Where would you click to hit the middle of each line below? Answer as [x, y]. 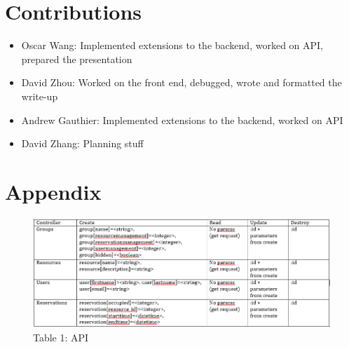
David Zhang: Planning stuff [82, 143]
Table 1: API [61, 338]
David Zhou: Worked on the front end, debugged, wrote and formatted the [182, 82]
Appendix [53, 191]
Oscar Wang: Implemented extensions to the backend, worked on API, [172, 45]
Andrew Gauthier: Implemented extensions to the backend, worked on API [182, 120]
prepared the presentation [77, 59]
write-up [40, 96]
